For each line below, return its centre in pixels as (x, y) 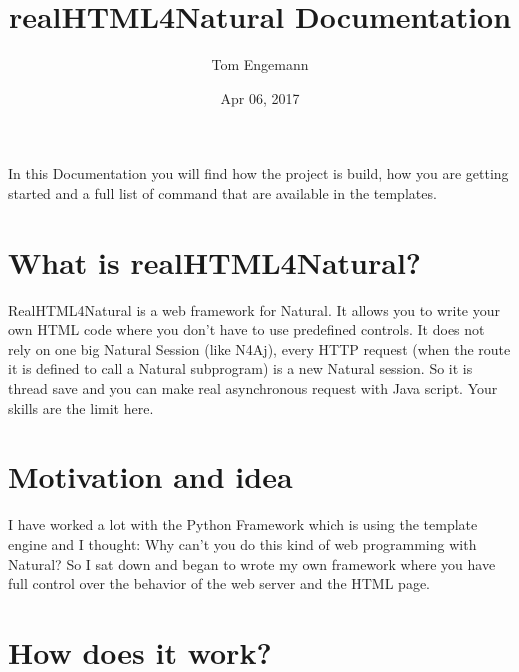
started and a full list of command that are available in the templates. (222, 192)
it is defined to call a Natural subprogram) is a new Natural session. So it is (240, 368)
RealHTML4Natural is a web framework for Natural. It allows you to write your (254, 309)
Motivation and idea (150, 476)
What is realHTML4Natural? (215, 261)
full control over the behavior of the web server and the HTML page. (219, 583)
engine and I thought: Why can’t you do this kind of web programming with (242, 543)
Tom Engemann (260, 64)
